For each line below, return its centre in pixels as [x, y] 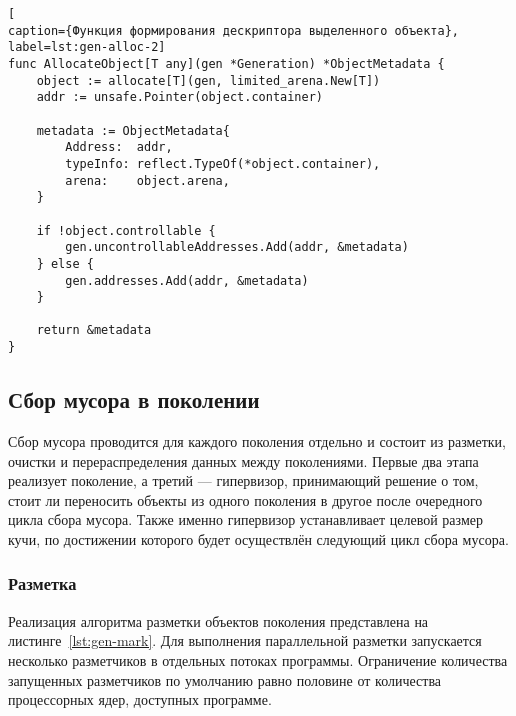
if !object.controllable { [126, 230]
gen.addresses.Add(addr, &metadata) [187, 280]
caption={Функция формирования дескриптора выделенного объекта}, [234, 30]
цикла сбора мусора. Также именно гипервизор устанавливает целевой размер [245, 519]
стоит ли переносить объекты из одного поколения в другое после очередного [245, 499]
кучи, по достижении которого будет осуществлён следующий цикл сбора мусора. [258, 538]
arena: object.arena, [147, 180]
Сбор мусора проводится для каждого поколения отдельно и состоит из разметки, [257, 440]
